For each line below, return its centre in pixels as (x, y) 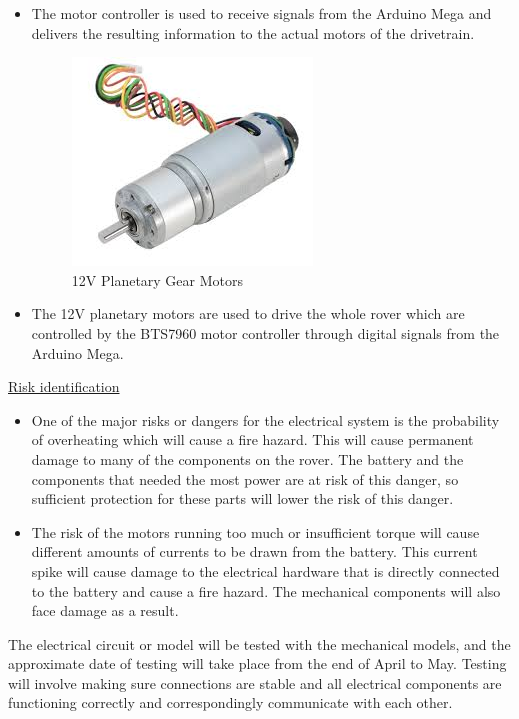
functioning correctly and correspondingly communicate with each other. (230, 702)
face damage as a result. (105, 610)
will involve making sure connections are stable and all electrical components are (255, 682)
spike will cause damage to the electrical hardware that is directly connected (265, 570)
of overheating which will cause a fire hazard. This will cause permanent (252, 439)
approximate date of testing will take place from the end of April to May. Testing (257, 663)
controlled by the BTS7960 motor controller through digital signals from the (265, 332)
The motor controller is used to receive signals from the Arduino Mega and (261, 13)
